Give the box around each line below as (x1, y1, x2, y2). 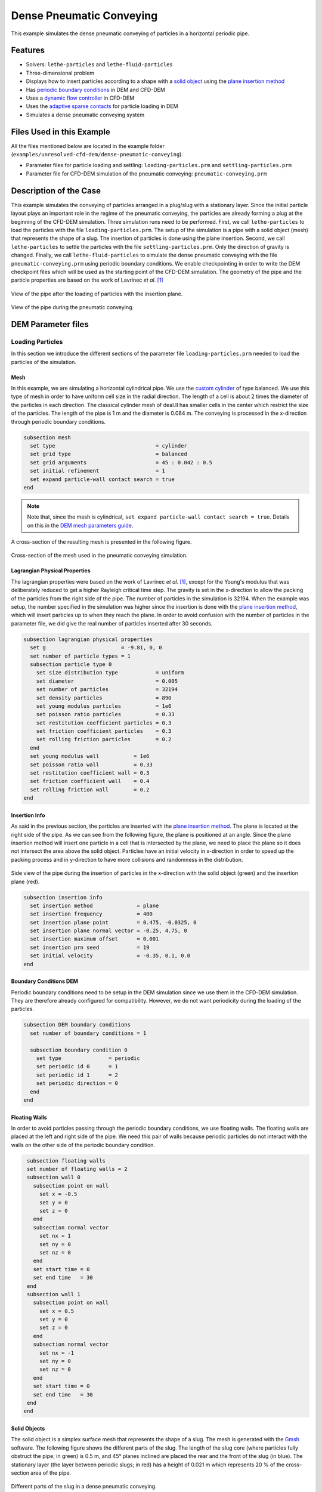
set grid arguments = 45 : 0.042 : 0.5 (30, 459, 213, 466)
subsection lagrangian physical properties (23, 636, 153, 643)
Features (11, 45, 45, 56)
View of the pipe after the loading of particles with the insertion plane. (11, 290, 183, 297)
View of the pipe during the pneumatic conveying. (11, 304, 134, 311)
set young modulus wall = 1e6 (30, 753, 150, 760)
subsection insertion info (23, 894, 103, 901)
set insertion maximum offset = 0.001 (30, 936, 159, 942)
